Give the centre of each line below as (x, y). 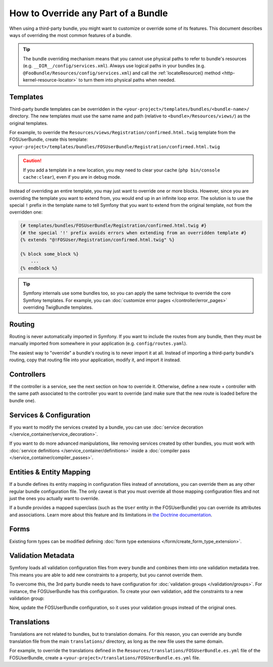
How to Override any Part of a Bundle (88, 13)
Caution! (32, 161)
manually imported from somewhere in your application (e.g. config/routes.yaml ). (98, 344)
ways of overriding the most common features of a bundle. (71, 35)
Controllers (28, 374)
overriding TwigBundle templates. (58, 307)
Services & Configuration (50, 415)
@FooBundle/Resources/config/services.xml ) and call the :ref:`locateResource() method (122, 73)
